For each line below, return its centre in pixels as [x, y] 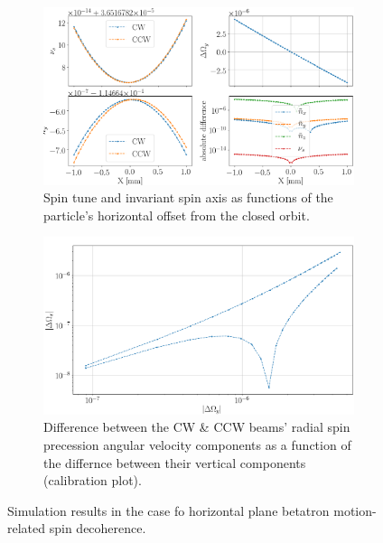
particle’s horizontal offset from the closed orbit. [177, 215]
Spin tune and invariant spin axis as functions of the [188, 197]
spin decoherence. [98, 528]
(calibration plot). [93, 480]
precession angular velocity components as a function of [197, 445]
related [27, 528]
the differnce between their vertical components [175, 462]
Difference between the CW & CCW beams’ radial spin [197, 427]
